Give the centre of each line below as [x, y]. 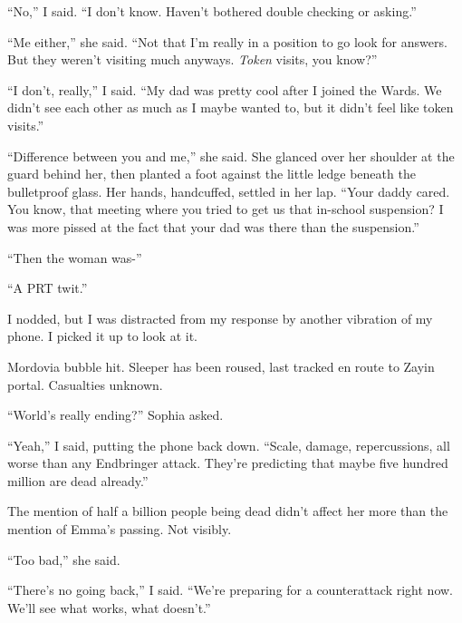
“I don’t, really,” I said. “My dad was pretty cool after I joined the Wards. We [225, 89]
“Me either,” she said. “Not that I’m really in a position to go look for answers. [227, 41]
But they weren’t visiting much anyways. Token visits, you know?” [192, 59]
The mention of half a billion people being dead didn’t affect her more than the [228, 511]
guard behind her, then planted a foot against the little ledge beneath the [212, 174]
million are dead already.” [78, 480]
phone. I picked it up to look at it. [103, 336]
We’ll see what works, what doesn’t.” [109, 607]
